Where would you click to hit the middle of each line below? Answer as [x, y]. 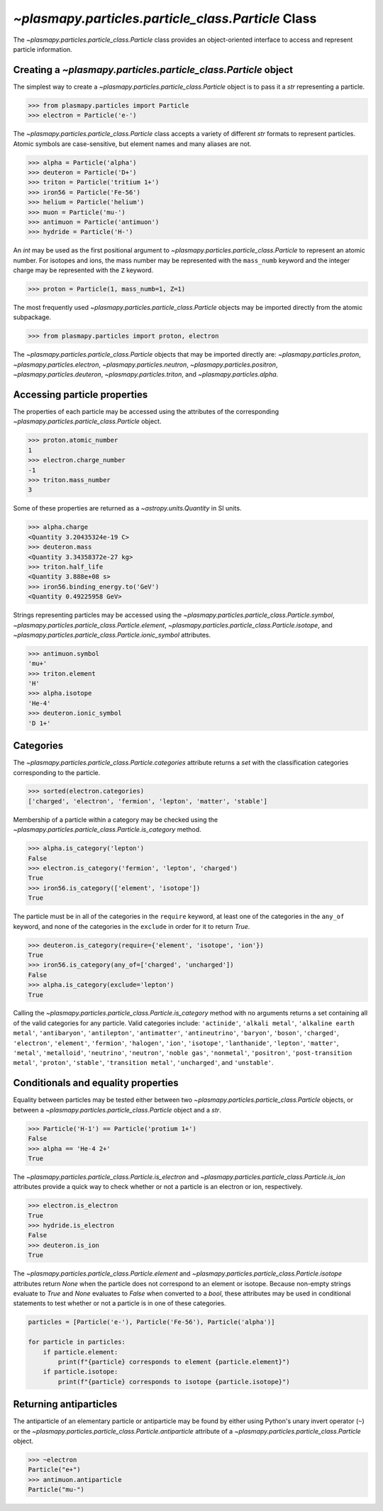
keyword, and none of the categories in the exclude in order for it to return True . [132, 926]
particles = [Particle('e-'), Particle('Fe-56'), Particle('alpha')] [151, 1322]
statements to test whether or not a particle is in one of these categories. [120, 1303]
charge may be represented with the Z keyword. [83, 270]
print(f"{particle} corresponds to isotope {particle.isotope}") [174, 1382]
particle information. [43, 49]
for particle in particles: [77, 1342]
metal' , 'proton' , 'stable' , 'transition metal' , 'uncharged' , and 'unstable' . [143, 1063]
